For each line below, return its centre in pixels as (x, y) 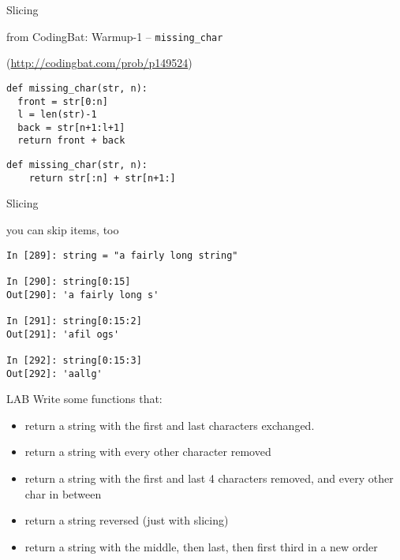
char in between (63, 493)
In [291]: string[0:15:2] (74, 321)
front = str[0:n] (63, 101)
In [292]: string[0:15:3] (74, 360)
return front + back (71, 141)
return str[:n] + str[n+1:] (102, 178)
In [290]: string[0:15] (69, 281)
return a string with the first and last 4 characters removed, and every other (209, 478)
